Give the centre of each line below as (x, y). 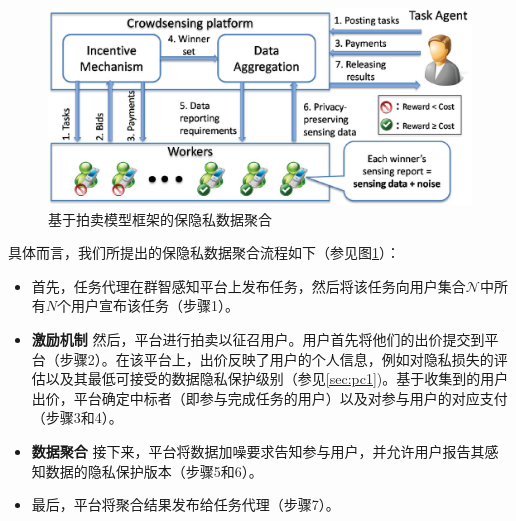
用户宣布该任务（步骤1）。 (155, 305)
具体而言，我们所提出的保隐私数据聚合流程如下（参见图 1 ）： (204, 252)
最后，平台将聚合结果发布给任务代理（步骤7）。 (185, 504)
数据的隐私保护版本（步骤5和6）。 (154, 470)
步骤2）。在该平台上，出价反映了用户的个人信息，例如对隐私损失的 (276, 358)
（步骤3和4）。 (77, 417)
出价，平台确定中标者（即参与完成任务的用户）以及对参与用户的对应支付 (269, 397)
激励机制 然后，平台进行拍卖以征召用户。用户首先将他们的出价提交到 (258, 339)
